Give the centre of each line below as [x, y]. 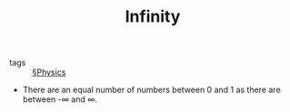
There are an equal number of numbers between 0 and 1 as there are [151, 90]
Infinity [153, 17]
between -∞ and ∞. [60, 99]
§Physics [49, 72]
